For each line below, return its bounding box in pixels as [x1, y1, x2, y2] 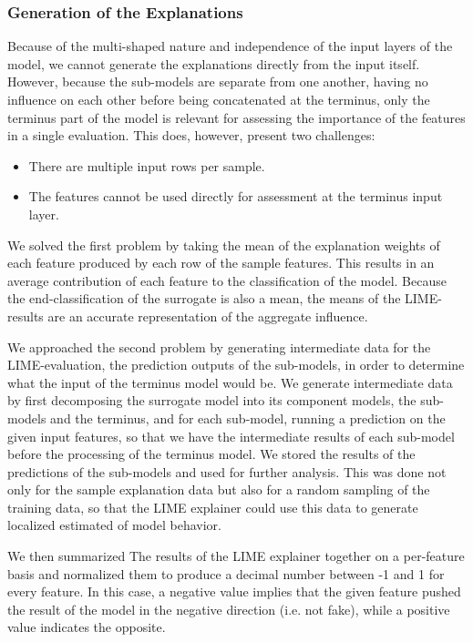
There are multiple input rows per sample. [28, 156, 265, 175]
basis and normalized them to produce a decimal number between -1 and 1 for [7, 564, 445, 583]
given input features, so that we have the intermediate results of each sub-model [7, 426, 455, 445]
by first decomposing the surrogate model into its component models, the [7, 391, 416, 410]
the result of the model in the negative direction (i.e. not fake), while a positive [7, 599, 450, 618]
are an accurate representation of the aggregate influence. [47, 306, 368, 325]
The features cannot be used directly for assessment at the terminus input [28, 187, 443, 206]
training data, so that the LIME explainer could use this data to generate [7, 497, 418, 516]
